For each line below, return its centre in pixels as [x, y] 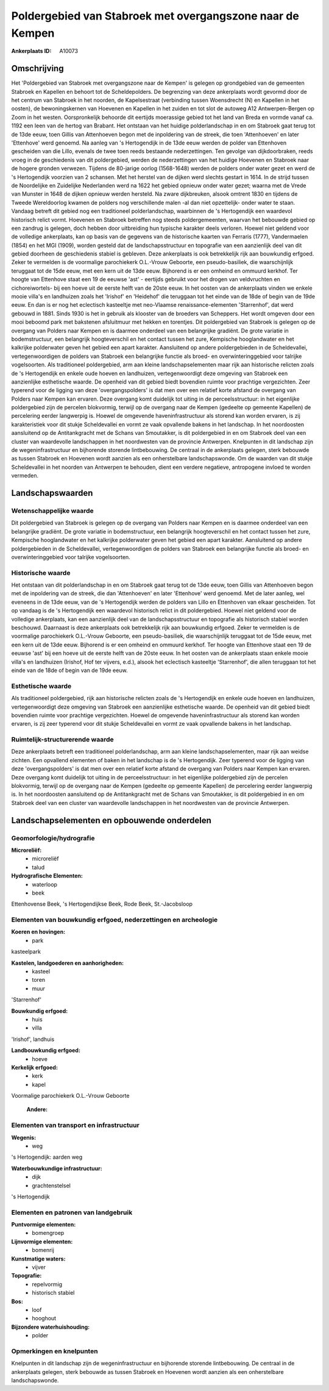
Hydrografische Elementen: [47, 876]
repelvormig [47, 1284]
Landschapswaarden [52, 493]
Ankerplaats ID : [31, 51]
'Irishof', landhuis [33, 1039]
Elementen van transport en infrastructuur [75, 1125]
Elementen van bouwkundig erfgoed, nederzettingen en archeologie [115, 920]
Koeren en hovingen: [38, 932]
